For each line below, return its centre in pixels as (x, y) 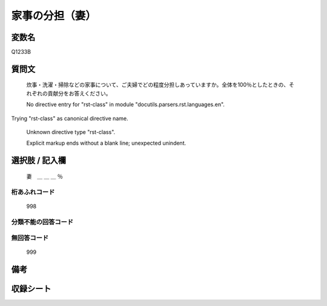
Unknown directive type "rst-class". (71, 132)
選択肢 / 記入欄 (39, 161)
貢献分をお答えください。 (79, 93)
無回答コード (30, 238)
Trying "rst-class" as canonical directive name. (70, 118)
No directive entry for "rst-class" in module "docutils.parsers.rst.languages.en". (126, 105)
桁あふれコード (33, 192)
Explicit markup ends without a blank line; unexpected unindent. (106, 143)
